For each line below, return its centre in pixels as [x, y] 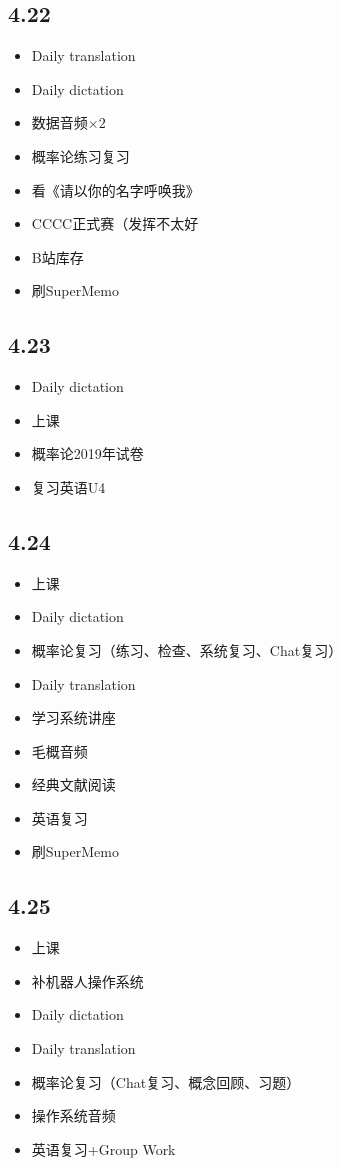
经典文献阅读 [73, 784]
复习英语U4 [68, 486]
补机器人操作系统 [87, 980]
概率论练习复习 [80, 155]
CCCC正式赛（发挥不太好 [115, 223]
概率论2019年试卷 [87, 453]
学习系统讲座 [73, 717]
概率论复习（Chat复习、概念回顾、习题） [166, 1081]
